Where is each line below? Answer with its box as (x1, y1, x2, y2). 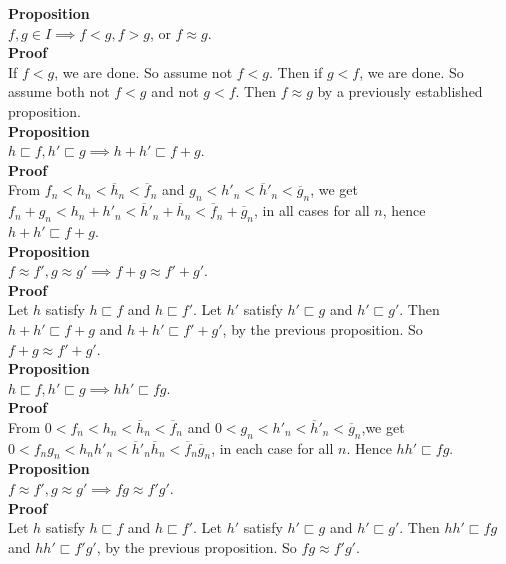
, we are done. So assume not (54, 61, 233, 82)
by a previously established (317, 81, 483, 102)
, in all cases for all (254, 200, 370, 221)
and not (151, 81, 199, 102)
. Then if (268, 61, 323, 82)
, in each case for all (211, 437, 334, 458)
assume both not (8, 81, 110, 102)
